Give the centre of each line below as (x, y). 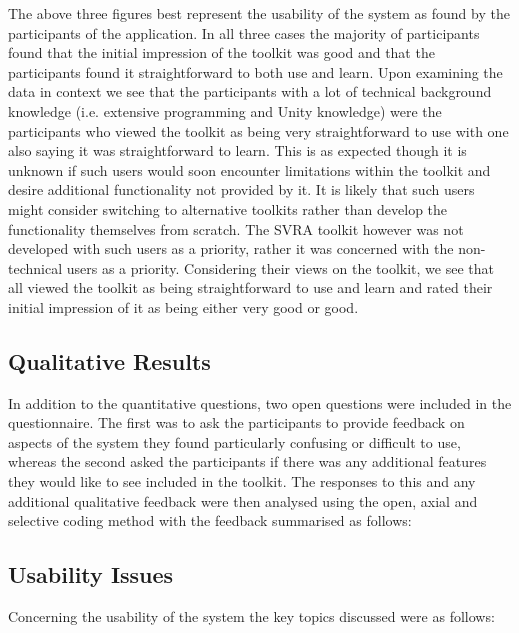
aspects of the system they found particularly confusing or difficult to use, (234, 441)
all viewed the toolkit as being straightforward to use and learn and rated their (250, 287)
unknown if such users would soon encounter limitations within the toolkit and (249, 169)
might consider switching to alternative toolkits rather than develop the (228, 208)
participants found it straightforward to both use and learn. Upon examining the (255, 71)
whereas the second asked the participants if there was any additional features (247, 461)
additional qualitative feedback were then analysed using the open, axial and (243, 500)
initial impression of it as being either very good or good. (183, 306)
